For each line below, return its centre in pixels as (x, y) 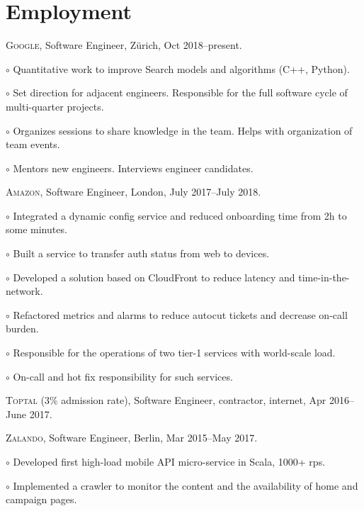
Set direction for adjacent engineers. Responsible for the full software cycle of (180, 92)
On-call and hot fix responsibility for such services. (123, 376)
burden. (22, 328)
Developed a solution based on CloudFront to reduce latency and (154, 277)
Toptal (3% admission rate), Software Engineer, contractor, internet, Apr (166, 400)
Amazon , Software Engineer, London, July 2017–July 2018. (133, 192)
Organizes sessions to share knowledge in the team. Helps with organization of (183, 130)
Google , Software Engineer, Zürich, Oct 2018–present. (124, 45)
